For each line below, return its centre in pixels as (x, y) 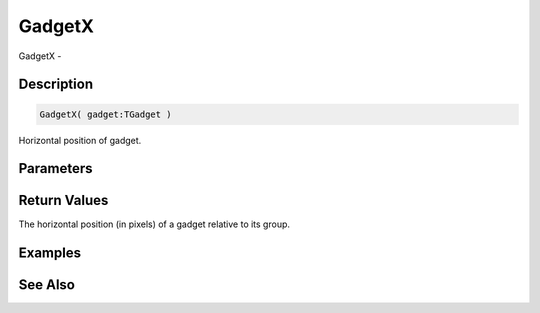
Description (56, 84)
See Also (46, 285)
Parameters (55, 168)
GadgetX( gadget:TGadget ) (105, 114)
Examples (50, 253)
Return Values (63, 200)
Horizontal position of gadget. (80, 140)
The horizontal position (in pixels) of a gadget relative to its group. (154, 224)
